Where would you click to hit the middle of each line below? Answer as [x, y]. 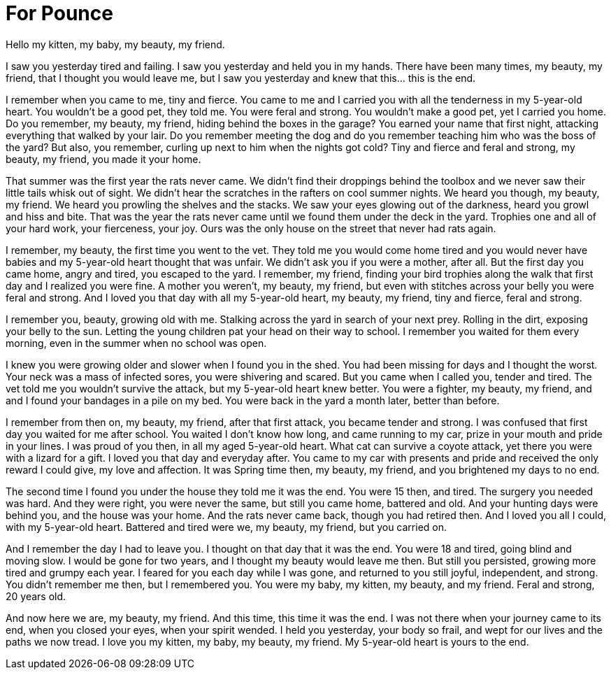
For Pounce [59, 13]
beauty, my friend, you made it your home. [103, 159]
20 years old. [36, 596]
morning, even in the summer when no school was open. [136, 343]
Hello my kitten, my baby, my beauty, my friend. [115, 44]
